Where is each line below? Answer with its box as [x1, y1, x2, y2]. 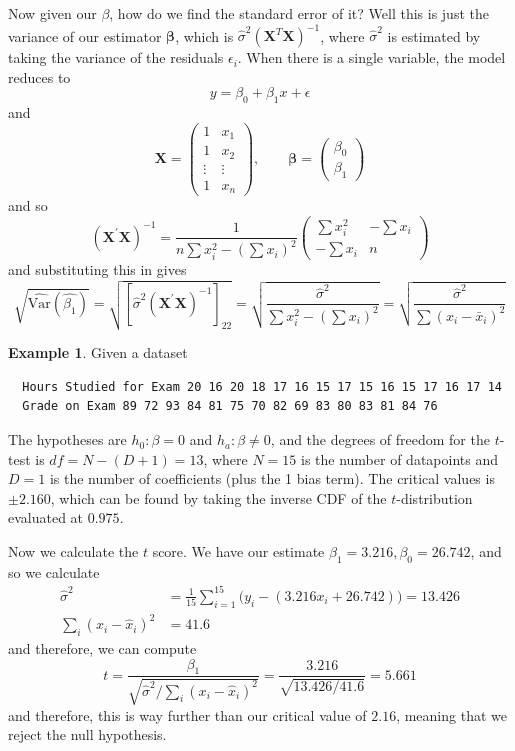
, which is [175, 25, 234, 46]
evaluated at [8, 507, 84, 528]
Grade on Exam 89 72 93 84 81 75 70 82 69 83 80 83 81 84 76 [22, 399, 438, 414]
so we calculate [8, 561, 100, 582]
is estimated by [387, 25, 481, 46]
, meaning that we [396, 704, 507, 725]
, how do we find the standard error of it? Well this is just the [109, 3, 489, 23]
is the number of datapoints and [300, 448, 498, 469]
